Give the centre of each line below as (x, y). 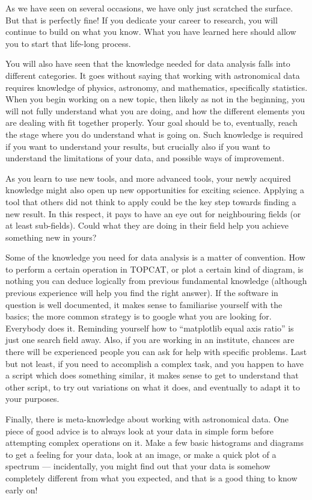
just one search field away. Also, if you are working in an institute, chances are (150, 340)
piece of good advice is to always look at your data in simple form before (139, 431)
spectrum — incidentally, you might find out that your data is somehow (138, 466)
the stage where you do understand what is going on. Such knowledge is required (154, 134)
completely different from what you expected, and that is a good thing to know (151, 477)
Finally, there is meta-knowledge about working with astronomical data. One (147, 419)
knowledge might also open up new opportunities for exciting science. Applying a (155, 190)
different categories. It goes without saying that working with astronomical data (153, 75)
